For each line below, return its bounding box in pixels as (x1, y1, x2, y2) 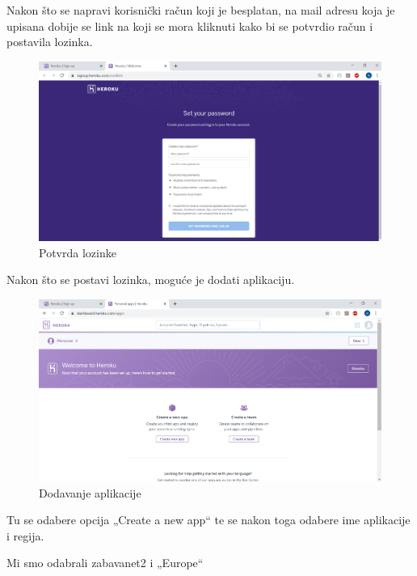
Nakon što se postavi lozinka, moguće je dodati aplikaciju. (6, 271, 295, 288)
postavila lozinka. (6, 33, 93, 50)
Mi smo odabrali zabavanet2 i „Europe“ (6, 554, 204, 571)
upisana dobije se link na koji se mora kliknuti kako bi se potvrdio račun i (6, 17, 373, 34)
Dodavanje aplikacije (39, 484, 141, 501)
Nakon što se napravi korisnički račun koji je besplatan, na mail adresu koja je (6, 2, 395, 18)
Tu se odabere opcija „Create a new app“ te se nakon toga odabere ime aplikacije (6, 511, 411, 528)
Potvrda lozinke (39, 244, 116, 260)
